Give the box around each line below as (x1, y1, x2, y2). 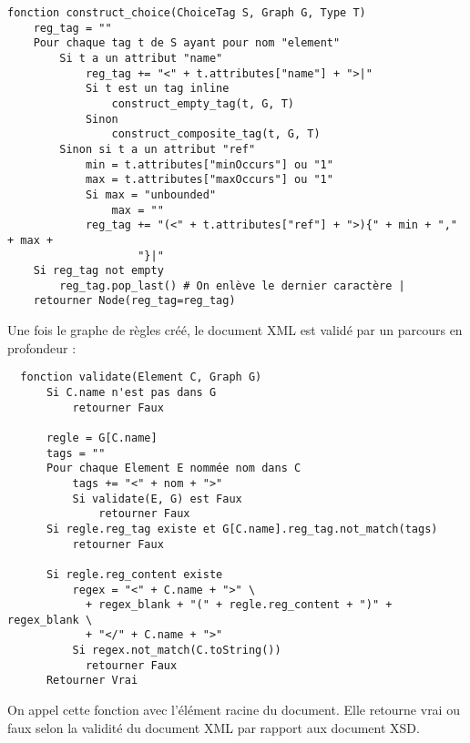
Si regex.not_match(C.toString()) (72, 644, 281, 657)
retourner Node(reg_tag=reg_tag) (33, 294, 236, 308)
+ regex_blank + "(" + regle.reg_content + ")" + (85, 598, 393, 612)
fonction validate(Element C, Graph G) (20, 371, 262, 384)
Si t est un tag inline (85, 82, 230, 96)
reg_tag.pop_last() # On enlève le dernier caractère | (59, 279, 405, 292)
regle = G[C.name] (46, 431, 158, 444)
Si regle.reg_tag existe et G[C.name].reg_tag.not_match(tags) (46, 522, 438, 535)
